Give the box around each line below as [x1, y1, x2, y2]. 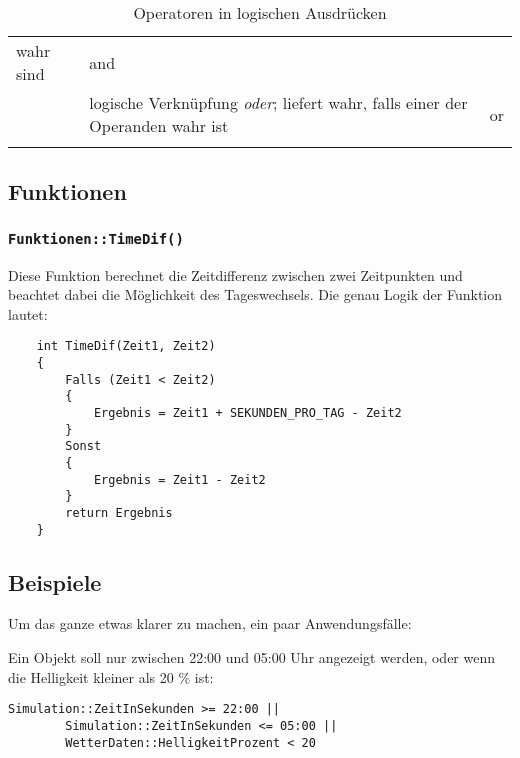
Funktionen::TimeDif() [8, 230, 184, 247]
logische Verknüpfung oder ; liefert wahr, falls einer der [89, 91, 468, 114]
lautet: [8, 303, 48, 324]
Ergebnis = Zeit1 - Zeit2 [93, 472, 266, 487]
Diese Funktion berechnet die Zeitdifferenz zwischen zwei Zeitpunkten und [8, 264, 463, 285]
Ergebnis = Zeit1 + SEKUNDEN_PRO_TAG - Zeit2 [93, 405, 402, 420]
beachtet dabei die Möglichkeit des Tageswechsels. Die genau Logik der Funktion [8, 284, 503, 305]
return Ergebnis [65, 505, 173, 520]
